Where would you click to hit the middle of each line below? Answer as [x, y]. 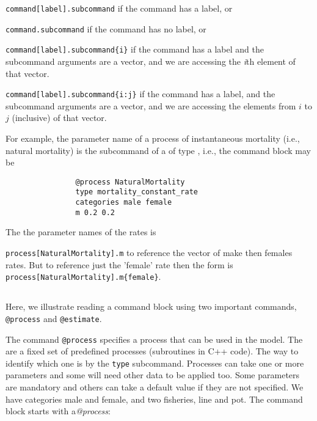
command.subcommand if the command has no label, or [106, 28]
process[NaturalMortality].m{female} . [83, 276]
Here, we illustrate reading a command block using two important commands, [151, 306]
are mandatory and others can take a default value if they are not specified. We [155, 387]
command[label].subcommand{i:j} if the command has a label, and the [140, 94]
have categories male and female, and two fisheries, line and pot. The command [154, 399]
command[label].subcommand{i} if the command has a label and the [135, 49]
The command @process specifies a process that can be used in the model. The [154, 339]
